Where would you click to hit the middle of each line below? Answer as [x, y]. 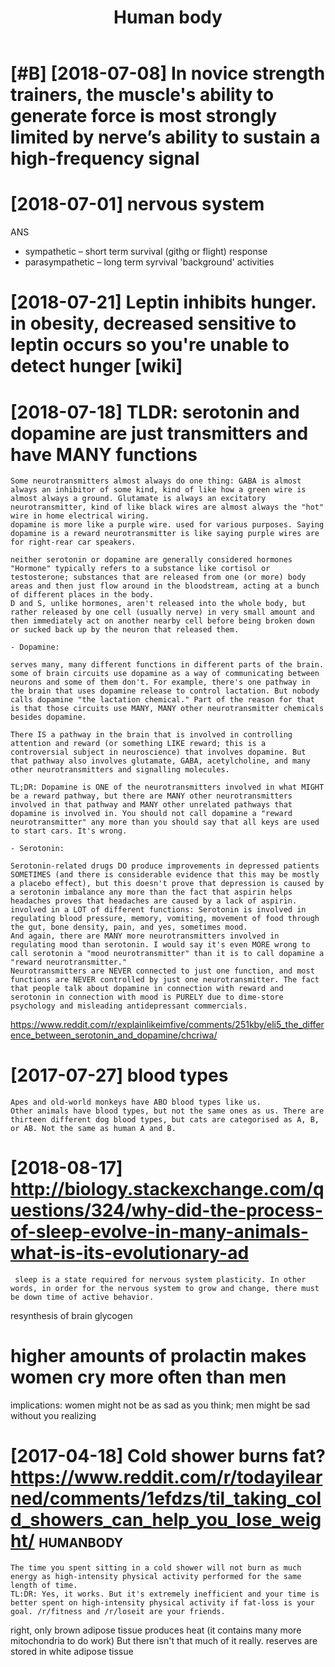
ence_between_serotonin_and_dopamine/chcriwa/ [114, 1035]
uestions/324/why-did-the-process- [167, 1210]
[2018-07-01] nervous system [137, 204]
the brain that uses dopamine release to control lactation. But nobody [165, 691]
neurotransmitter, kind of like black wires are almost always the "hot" [167, 507]
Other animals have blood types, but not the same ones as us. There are [167, 1111]
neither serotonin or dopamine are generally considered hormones [151, 560]
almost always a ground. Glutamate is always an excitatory [138, 499]
